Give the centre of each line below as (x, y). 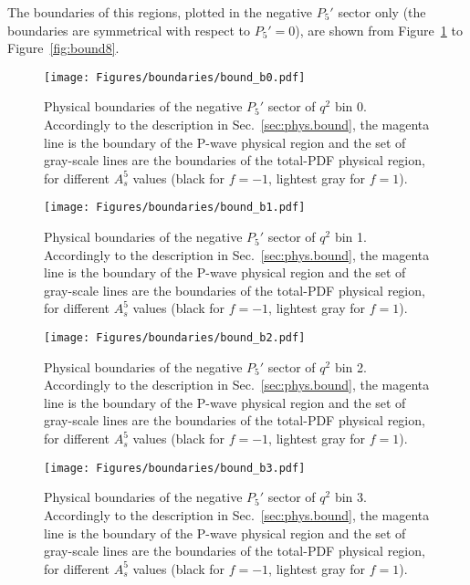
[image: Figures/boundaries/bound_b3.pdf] (175, 468)
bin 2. (350, 366)
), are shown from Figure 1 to (379, 30)
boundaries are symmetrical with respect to (129, 30)
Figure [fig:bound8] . (63, 48)
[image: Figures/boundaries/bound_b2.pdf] (175, 338)
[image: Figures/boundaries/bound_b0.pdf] (175, 77)
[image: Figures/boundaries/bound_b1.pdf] (175, 208)
